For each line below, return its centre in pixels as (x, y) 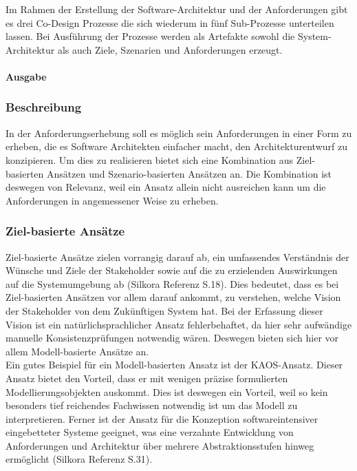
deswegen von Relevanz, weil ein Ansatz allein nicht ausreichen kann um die (166, 187)
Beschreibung (44, 107)
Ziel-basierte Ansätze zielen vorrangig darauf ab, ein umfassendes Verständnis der (177, 257)
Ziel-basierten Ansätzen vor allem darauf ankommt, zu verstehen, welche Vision (173, 297)
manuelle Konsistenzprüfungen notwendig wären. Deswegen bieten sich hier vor (172, 338)
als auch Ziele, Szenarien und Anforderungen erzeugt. (170, 49)
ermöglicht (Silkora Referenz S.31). (79, 459)
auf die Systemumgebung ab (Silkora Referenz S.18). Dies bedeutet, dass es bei (172, 283)
